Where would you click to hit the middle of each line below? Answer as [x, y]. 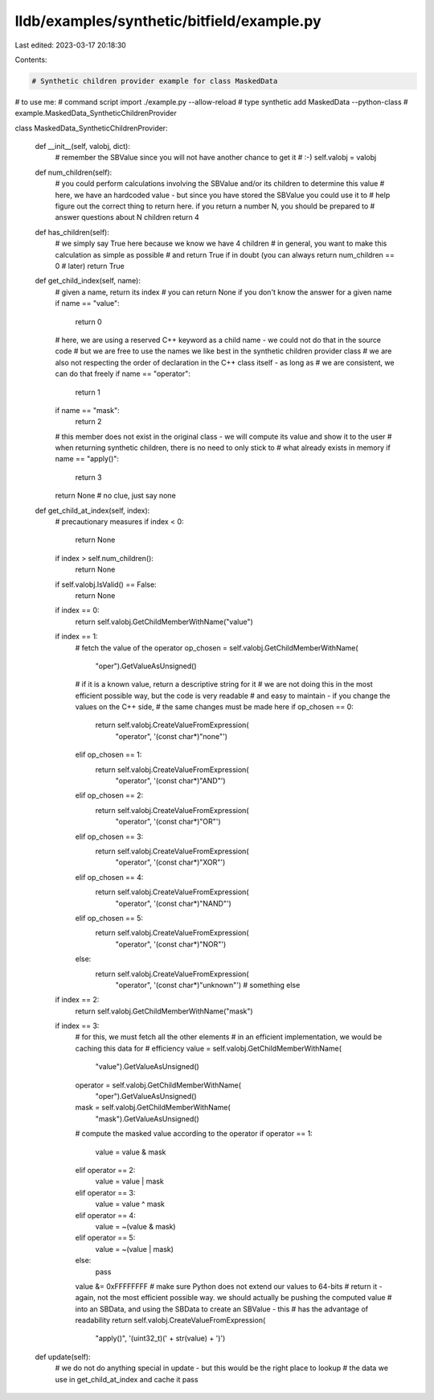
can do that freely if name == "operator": [123, 374]
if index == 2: [77, 1000]
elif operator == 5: [105, 1238]
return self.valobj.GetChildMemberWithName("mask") [164, 1011]
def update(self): [63, 1357]
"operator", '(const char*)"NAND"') [174, 903]
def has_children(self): [72, 232]
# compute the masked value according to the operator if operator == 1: [194, 1134]
